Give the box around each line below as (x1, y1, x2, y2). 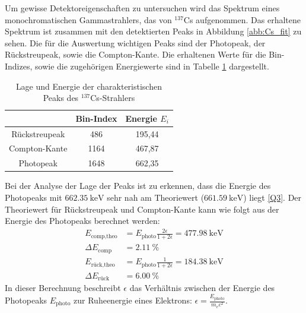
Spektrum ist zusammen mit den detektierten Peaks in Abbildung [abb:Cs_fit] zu (5, 25, 302, 37)
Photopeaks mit (5, 191, 62, 203)
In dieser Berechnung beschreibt (5, 282, 121, 294)
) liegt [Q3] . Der (243, 191, 302, 203)
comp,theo (91, 233, 117, 239)
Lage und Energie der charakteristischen (15, 80, 162, 92)
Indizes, (5, 59, 33, 72)
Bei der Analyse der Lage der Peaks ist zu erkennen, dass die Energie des (5, 179, 271, 192)
